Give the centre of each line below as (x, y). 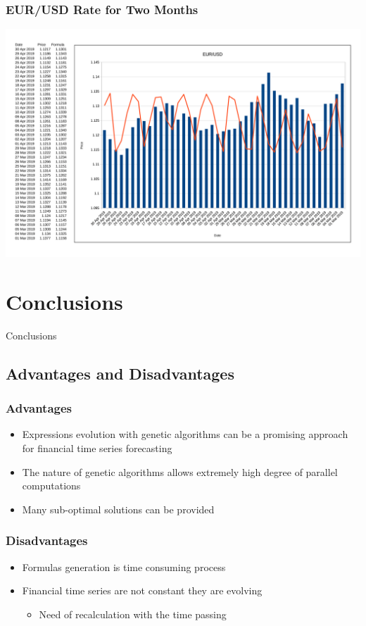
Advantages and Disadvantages (120, 373)
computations (51, 486)
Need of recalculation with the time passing (133, 614)
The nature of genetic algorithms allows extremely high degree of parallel (180, 471)
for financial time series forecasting (97, 447)
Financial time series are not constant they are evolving (142, 590)
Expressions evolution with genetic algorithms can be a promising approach (185, 434)
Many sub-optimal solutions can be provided (118, 509)
